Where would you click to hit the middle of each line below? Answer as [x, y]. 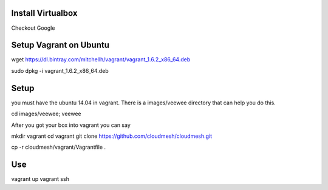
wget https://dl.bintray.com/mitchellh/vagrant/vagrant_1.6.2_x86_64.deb [101, 59]
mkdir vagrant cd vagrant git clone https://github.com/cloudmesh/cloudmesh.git [112, 136]
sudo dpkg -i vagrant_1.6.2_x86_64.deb [60, 70]
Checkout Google [33, 28]
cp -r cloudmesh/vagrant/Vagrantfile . [59, 147]
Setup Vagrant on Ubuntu [60, 45]
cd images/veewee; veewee [46, 114]
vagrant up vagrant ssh [40, 179]
